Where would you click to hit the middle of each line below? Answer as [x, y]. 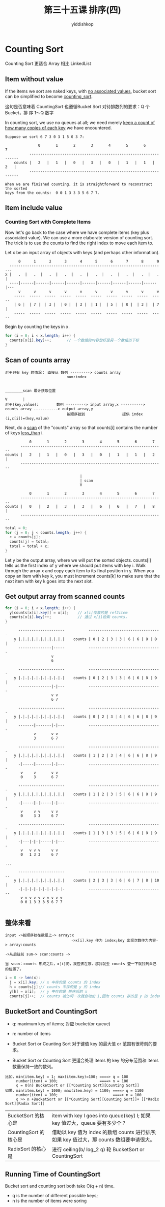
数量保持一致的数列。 [34, 1067]
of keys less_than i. [25, 433]
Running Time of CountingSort [53, 1174]
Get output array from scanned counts [65, 597]
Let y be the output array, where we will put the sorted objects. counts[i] [78, 560]
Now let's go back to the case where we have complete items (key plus [77, 232]
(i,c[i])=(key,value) [27, 418]
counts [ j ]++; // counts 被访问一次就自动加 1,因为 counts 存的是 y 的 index [85, 996]
